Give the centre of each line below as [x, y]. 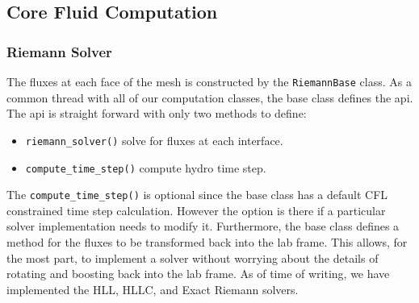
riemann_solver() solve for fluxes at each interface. [154, 140]
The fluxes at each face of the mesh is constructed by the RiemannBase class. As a [209, 81]
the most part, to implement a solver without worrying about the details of [193, 257]
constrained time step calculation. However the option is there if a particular [196, 210]
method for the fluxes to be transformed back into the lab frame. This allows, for [207, 242]
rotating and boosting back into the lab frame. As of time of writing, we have [198, 274]
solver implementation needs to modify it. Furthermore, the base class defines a [203, 226]
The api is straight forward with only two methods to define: [157, 113]
